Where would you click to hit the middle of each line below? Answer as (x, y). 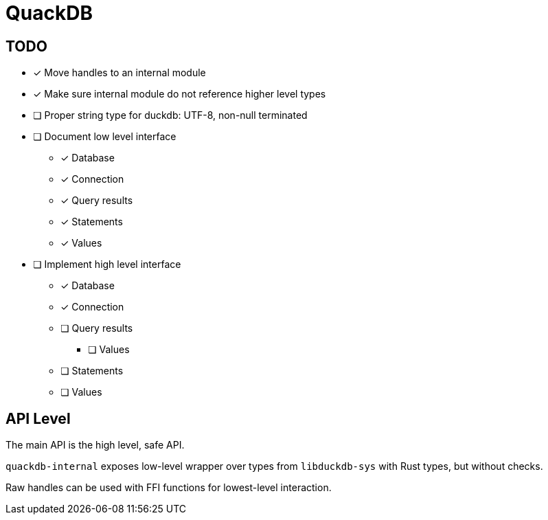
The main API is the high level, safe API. (95, 445)
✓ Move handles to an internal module (119, 73)
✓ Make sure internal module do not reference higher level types (180, 94)
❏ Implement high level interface (107, 264)
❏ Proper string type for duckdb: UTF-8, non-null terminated (170, 115)
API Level (38, 418)
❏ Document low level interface (105, 137)
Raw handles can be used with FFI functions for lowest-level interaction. (169, 488)
